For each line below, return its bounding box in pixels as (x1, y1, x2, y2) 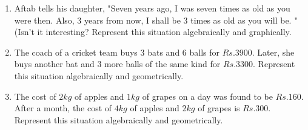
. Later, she (252, 45, 295, 58)
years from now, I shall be (84, 13, 181, 26)
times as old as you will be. (190, 13, 292, 26)
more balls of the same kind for (104, 57, 221, 70)
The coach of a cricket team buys (14, 45, 138, 58)
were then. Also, (14, 13, 75, 26)
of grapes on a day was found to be (142, 89, 273, 102)
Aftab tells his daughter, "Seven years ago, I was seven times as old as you (14, 2, 290, 14)
